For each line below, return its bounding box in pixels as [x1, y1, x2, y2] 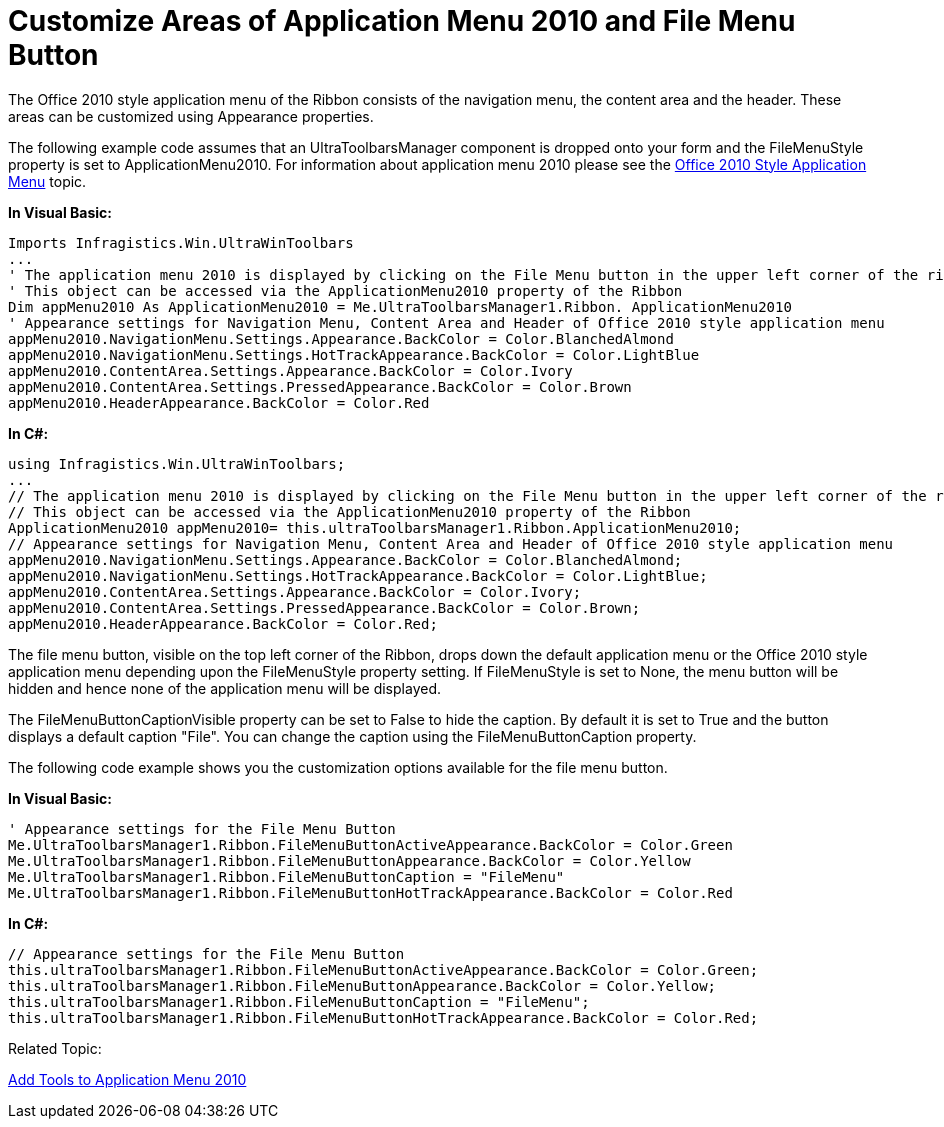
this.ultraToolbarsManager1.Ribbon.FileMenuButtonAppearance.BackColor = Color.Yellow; [8, 977, 717, 994]
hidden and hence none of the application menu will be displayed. [8, 679, 441, 697]
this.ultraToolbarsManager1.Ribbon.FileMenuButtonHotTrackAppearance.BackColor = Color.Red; [8, 1009, 759, 1026]
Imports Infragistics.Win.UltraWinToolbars [8, 234, 354, 251]
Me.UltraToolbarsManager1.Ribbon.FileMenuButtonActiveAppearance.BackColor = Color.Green [8, 836, 733, 853]
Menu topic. [8, 172, 87, 190]
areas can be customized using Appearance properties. [8, 107, 374, 125]
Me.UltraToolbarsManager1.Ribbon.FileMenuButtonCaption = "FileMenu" [8, 868, 565, 885]
